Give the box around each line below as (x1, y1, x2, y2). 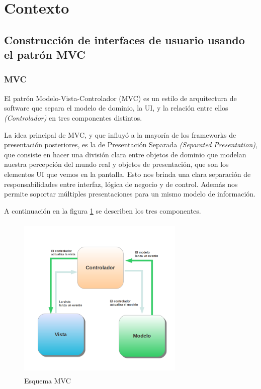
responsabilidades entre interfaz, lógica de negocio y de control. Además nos (4, 178, 238, 189)
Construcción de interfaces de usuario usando (4, 32, 245, 47)
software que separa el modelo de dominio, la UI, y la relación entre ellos (4, 103, 228, 113)
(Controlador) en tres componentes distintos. (4, 112, 142, 123)
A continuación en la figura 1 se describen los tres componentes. (4, 205, 201, 216)
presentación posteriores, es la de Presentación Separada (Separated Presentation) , (4, 139, 257, 150)
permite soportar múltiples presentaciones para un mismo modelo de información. (4, 188, 255, 199)
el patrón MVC (4, 47, 85, 62)
